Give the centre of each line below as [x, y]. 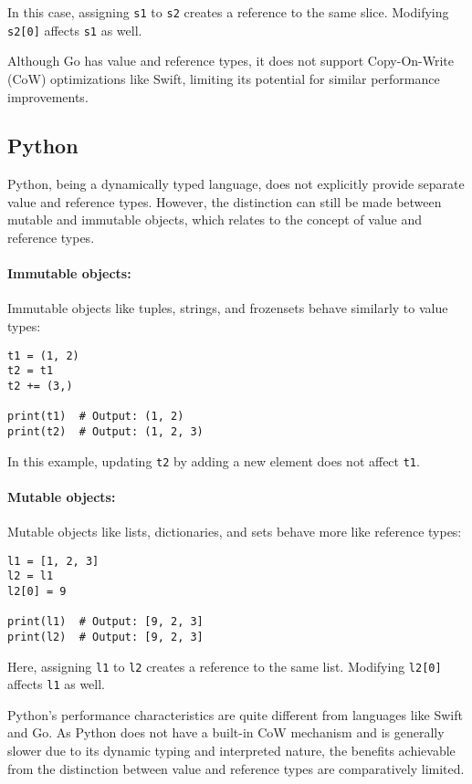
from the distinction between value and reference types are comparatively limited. [236, 768]
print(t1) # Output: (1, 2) [96, 417]
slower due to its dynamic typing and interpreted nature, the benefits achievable [231, 751]
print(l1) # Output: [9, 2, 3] [105, 622]
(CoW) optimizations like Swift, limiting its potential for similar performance [224, 78]
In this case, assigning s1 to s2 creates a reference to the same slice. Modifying [228, 12]
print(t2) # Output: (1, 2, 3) [105, 431]
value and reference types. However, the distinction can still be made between [225, 201]
